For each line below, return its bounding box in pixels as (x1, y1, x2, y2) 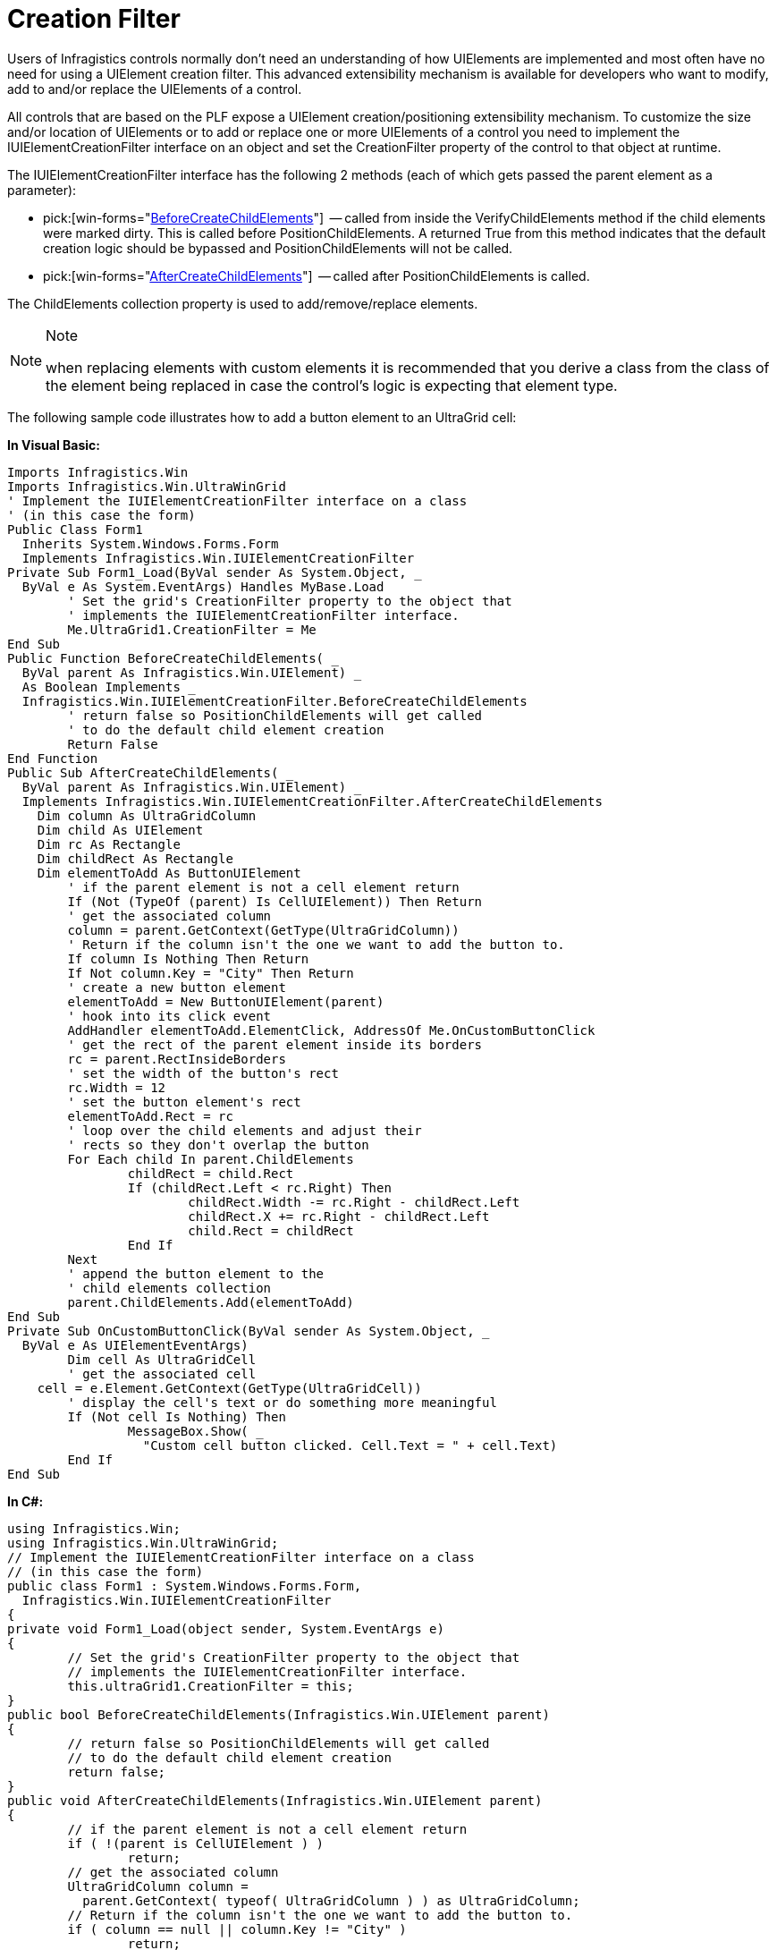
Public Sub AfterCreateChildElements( (7, 765, 279, 780)
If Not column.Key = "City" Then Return (67, 965, 354, 980)
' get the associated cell (67, 1366, 257, 1381)
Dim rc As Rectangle (37, 836, 181, 852)
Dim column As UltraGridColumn (37, 808, 257, 823)
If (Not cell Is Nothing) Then (67, 1409, 286, 1424)
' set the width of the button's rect (67, 1065, 339, 1081)
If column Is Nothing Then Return (67, 951, 309, 966)
